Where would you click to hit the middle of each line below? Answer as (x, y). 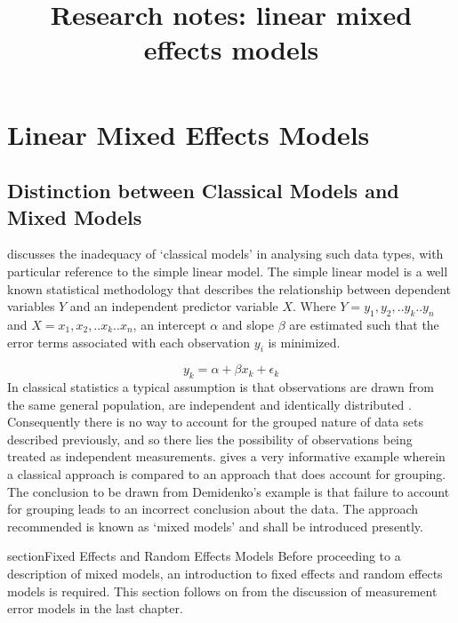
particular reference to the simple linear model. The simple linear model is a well (228, 271)
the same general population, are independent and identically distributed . (209, 404)
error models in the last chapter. (95, 608)
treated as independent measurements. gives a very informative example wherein (226, 456)
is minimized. (304, 342)
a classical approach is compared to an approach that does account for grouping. (227, 474)
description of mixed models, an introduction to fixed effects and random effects (225, 574)
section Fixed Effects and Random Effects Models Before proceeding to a (204, 556)
